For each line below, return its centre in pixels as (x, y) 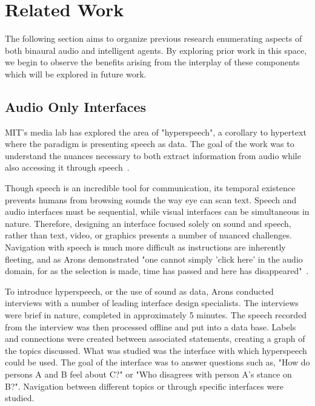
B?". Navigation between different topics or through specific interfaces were (144, 386)
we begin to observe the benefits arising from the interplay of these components (152, 62)
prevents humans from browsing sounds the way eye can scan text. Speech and (151, 199)
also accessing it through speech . (67, 167)
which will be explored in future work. (76, 74)
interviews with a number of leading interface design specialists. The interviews (152, 303)
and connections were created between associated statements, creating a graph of (155, 339)
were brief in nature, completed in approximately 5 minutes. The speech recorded (156, 315)
